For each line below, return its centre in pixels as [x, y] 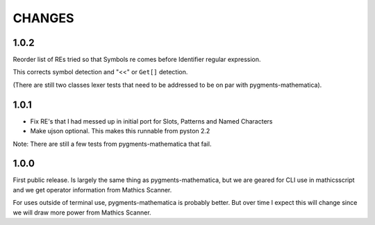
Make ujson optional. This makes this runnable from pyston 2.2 [120, 131]
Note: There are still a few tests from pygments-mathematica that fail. [112, 144]
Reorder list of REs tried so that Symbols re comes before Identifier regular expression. [137, 60]
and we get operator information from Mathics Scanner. [92, 190]
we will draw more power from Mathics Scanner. [82, 212]
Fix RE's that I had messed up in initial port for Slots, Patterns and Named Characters [151, 121]
